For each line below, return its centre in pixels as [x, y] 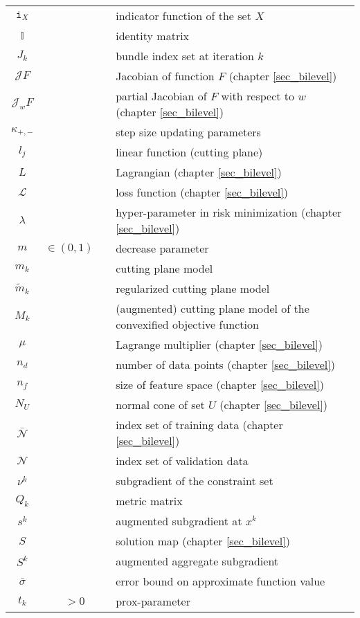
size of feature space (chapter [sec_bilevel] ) [220, 384]
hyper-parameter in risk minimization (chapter [229, 212]
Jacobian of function [165, 76]
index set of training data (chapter [199, 425]
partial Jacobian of [161, 96]
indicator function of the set [183, 16]
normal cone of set [160, 405]
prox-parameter [153, 601]
